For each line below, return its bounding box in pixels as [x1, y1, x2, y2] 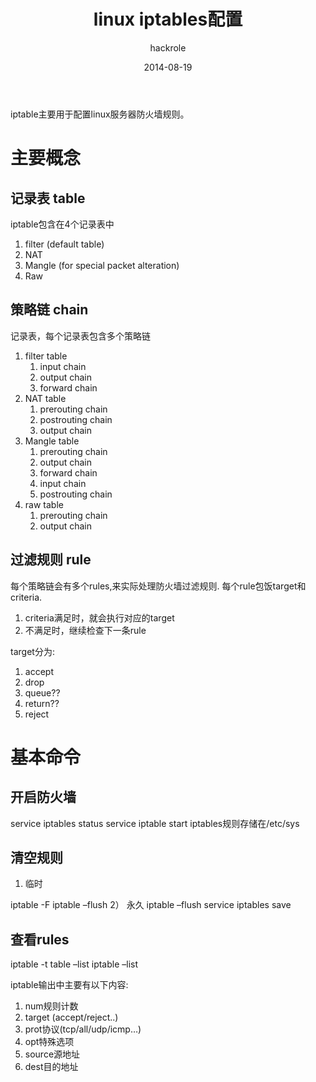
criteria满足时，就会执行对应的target [24, 611, 175, 624]
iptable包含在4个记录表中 [10, 218, 115, 230]
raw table [24, 498, 64, 510]
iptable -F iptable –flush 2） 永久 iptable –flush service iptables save [10, 899, 292, 911]
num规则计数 [24, 1000, 79, 1012]
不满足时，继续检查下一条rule [24, 624, 147, 636]
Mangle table [24, 435, 80, 447]
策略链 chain [10, 301, 89, 319]
